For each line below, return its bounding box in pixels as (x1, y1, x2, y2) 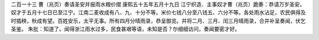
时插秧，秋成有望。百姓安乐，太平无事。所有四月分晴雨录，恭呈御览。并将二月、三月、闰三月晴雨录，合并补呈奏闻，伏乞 (11, 17, 306, 24)
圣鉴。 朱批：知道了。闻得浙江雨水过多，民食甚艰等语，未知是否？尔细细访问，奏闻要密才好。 (11, 25, 240, 32)
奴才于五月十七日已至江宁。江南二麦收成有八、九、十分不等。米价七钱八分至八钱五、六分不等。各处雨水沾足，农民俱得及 (11, 9, 306, 16)
